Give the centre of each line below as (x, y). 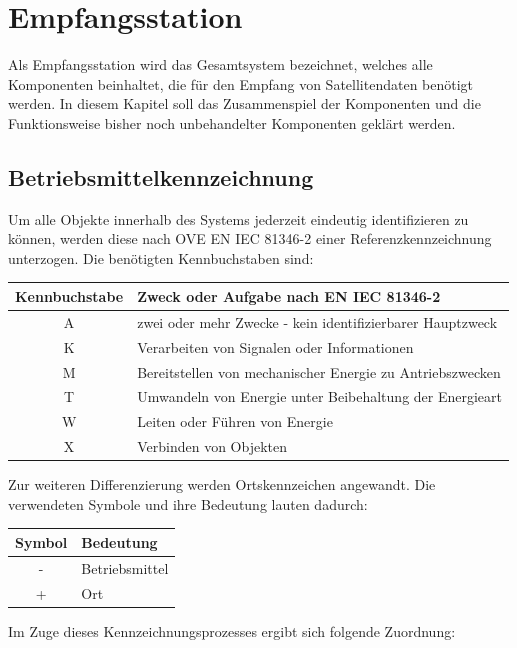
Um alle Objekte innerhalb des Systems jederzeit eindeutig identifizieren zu (238, 218)
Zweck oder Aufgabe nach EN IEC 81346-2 (289, 295)
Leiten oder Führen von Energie (235, 421)
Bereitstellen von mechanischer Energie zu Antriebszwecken (319, 371)
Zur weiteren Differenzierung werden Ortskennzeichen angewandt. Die (222, 484)
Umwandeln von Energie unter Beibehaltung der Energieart (320, 396)
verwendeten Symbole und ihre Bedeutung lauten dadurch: (188, 503)
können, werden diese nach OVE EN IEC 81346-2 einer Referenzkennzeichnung (250, 238)
